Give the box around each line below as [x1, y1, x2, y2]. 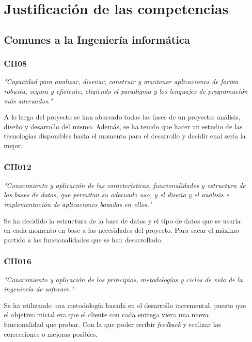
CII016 [4, 255, 31, 267]
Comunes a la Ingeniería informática [4, 32, 190, 47]
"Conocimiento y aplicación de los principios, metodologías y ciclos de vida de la [4, 274, 243, 284]
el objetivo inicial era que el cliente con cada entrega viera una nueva [4, 309, 209, 320]
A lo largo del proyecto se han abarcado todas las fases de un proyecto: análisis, [4, 112, 240, 122]
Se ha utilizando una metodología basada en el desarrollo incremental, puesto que [4, 300, 246, 310]
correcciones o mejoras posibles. [4, 328, 98, 339]
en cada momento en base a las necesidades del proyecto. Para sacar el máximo [4, 225, 239, 235]
